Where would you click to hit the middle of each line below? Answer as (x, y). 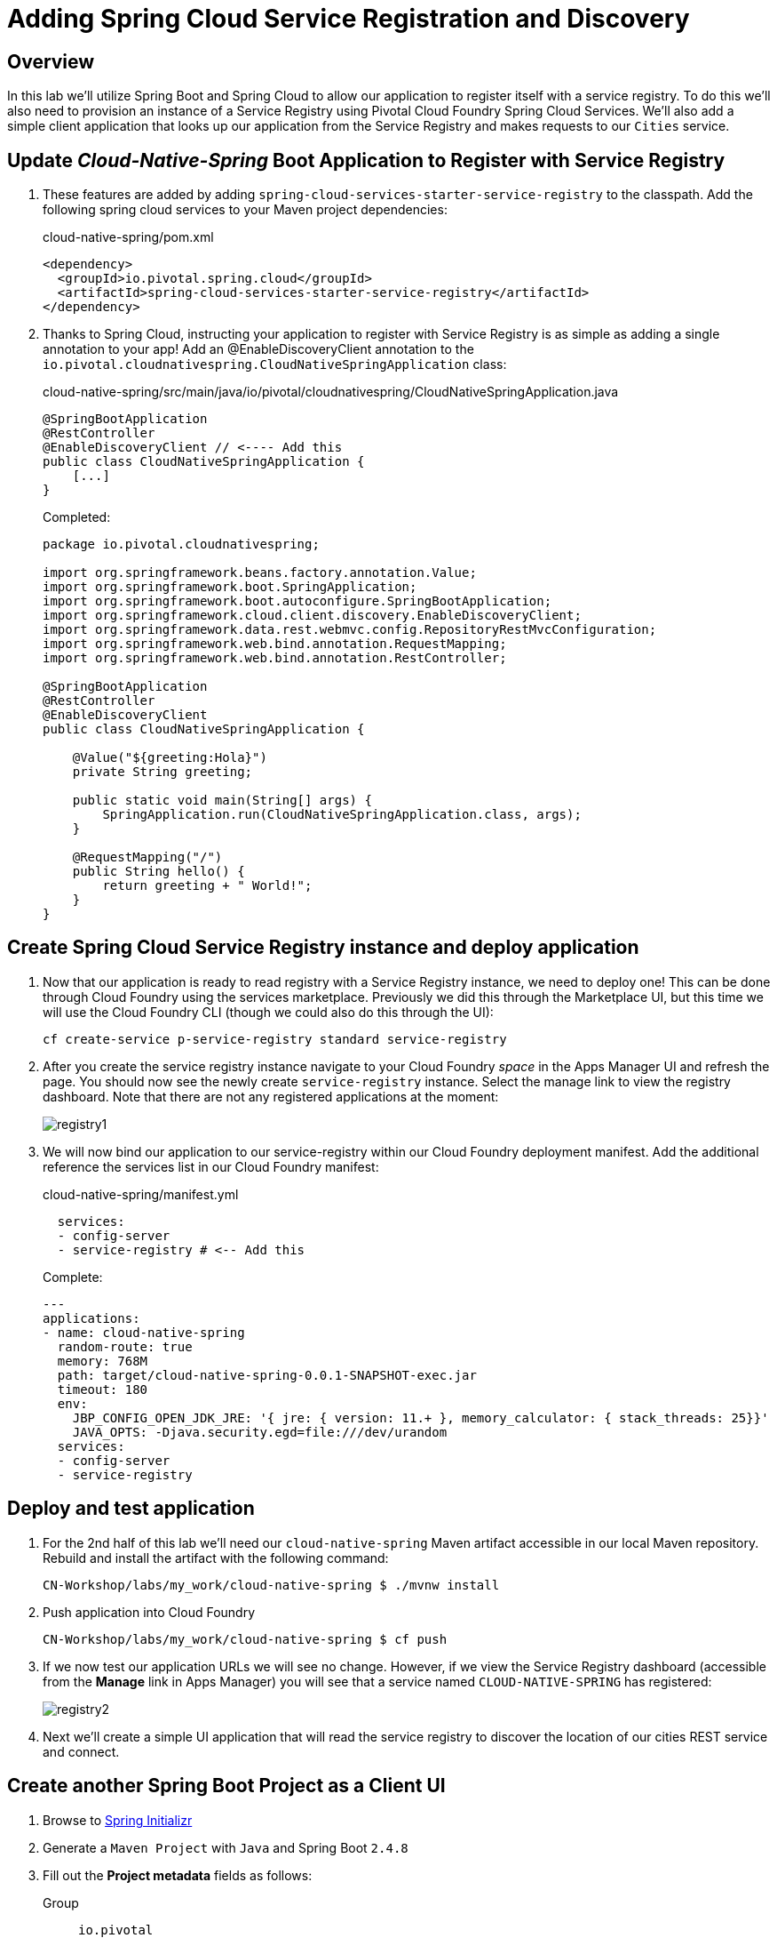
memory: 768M (103, 1361)
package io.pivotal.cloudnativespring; (181, 545)
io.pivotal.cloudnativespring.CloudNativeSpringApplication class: (275, 364)
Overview (51, 61)
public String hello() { (159, 872)
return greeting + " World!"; (207, 886)
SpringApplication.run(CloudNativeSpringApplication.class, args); (342, 815)
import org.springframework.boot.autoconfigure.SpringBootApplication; (297, 601)
